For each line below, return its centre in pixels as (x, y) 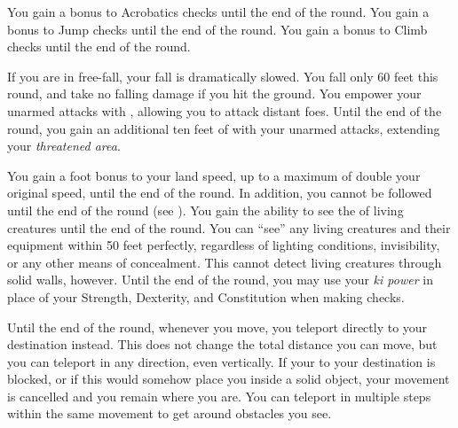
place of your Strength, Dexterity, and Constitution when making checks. (206, 296)
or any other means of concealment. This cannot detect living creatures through (225, 262)
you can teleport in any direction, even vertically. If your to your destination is (221, 361)
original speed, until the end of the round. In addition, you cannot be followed (220, 193)
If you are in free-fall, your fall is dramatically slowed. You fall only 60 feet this (223, 76)
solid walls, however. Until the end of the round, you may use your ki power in (220, 280)
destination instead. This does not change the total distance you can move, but (222, 344)
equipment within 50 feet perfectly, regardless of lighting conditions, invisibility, (224, 245)
